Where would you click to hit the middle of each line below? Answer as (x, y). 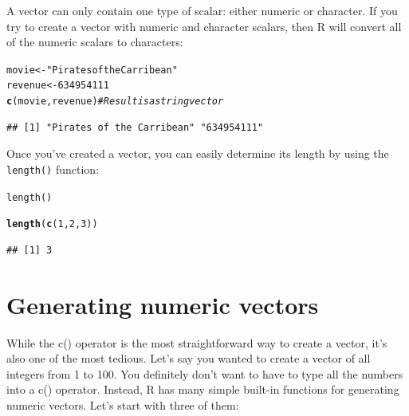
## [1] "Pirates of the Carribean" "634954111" (135, 127)
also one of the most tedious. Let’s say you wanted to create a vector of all (189, 358)
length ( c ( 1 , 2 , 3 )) (52, 224)
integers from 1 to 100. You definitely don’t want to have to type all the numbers (205, 373)
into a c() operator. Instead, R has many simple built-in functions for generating (203, 389)
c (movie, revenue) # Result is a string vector (115, 102)
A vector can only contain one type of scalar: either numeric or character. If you (202, 10)
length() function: (53, 169)
